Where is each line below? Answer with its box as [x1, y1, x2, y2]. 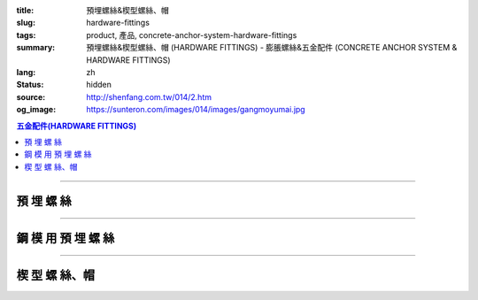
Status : [16, 80, 44, 90]
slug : [16, 18, 35, 28]
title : [16, 5, 35, 15]
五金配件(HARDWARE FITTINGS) [16, 120, 137, 131]
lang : [16, 66, 36, 77]
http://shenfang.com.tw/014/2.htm [86, 91, 212, 102]
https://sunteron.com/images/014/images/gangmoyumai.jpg [86, 104, 305, 115]
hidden [86, 80, 112, 90]
